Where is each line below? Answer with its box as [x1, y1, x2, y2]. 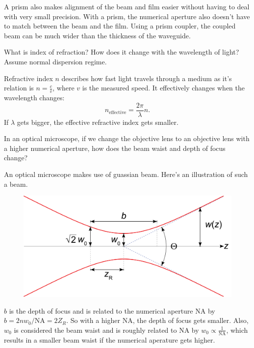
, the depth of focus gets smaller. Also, [132, 315, 249, 325]
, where [52, 83, 75, 93]
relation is [4, 83, 34, 93]
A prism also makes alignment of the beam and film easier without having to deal [4, 1, 250, 11]
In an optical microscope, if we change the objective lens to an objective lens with [4, 133, 250, 144]
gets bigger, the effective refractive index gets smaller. [17, 116, 178, 127]
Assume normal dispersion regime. [4, 56, 107, 66]
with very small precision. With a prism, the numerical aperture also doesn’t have [4, 11, 250, 21]
